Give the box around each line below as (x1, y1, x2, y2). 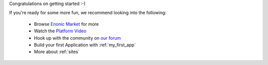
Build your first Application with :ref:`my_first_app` (34, 42, 136, 48)
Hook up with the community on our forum (34, 35, 121, 41)
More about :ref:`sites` (34, 49, 80, 55)
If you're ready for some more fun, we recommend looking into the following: (9, 10, 166, 16)
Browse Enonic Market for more (34, 21, 99, 27)
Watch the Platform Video (34, 28, 87, 34)
